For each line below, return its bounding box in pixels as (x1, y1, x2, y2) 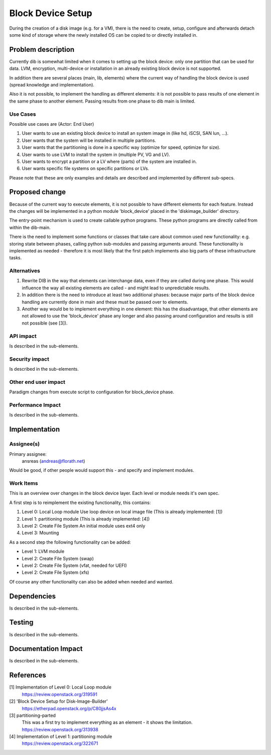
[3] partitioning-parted (9, 712, 56, 718)
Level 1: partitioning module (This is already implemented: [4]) (22, 516, 150, 522)
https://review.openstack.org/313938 (22, 726, 99, 732)
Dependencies (9, 592, 56, 601)
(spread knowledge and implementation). (9, 82, 95, 88)
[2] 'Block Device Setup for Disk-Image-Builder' (9, 698, 108, 704)
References (9, 671, 46, 680)
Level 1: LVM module (22, 548, 65, 554)
